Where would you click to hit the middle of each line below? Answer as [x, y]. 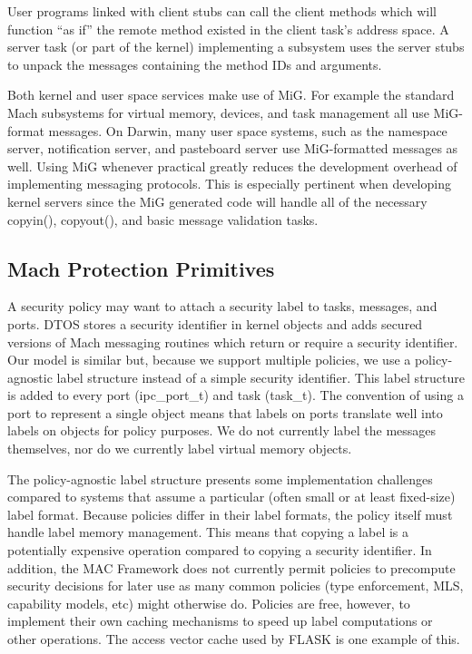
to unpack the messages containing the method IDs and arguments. [195, 64]
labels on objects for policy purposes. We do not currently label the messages [222, 430]
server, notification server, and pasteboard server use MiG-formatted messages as [233, 148]
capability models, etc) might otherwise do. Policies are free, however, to [209, 603]
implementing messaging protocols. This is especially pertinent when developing [229, 184]
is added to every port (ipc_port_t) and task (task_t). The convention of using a [236, 395]
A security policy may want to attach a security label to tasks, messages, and [222, 306]
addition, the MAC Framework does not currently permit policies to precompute [231, 567]
